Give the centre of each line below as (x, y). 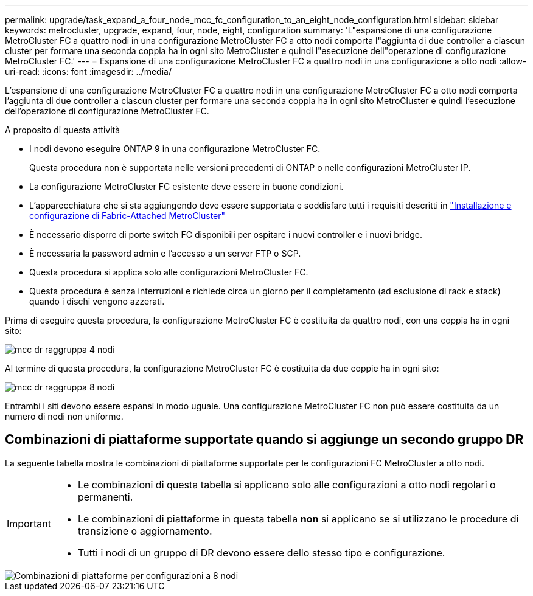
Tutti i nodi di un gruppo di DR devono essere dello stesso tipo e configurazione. (261, 553)
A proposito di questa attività (63, 130)
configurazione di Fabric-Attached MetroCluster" (127, 216)
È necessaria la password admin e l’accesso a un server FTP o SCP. (165, 253)
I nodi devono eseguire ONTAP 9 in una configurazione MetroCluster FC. (175, 149)
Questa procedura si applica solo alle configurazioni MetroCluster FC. (169, 272)
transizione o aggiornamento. (145, 531)
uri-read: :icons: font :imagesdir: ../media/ (88, 71)
